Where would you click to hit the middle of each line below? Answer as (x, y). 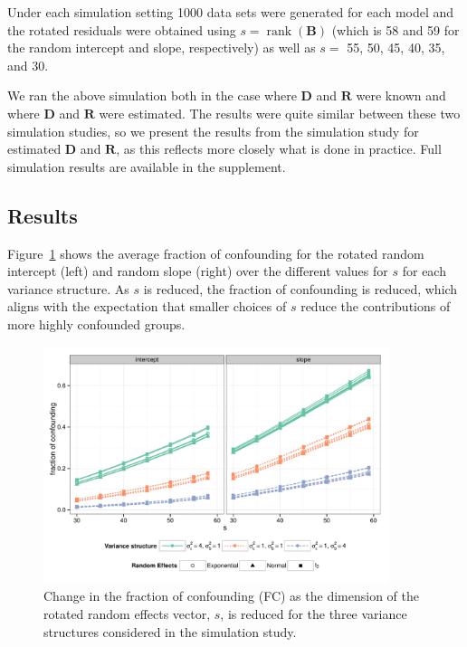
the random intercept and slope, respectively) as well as (162, 48)
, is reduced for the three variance (314, 614)
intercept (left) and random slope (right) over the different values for (198, 271)
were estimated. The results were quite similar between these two (280, 113)
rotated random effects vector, (127, 614)
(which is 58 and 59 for (396, 29)
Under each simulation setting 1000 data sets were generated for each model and (231, 12)
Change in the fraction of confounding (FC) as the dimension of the (231, 596)
